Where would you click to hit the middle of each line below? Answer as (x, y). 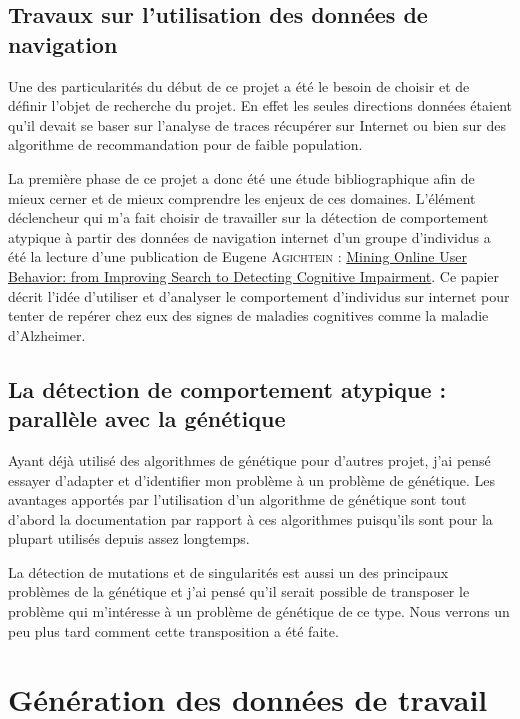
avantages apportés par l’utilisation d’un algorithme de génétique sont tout (237, 499)
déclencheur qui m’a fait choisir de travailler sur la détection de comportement (248, 217)
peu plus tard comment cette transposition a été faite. (173, 630)
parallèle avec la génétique (147, 418)
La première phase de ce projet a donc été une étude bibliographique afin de (241, 177)
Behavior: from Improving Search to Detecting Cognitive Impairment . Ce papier (254, 275)
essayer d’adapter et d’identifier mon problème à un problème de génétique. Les (252, 479)
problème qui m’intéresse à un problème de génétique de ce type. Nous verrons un (259, 611)
